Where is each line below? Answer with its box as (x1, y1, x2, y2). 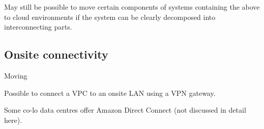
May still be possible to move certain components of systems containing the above (4, 2, 260, 12)
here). (4, 114, 22, 125)
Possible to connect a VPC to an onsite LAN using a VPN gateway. (4, 87, 216, 98)
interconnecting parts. (4, 21, 72, 32)
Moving (4, 70, 27, 81)
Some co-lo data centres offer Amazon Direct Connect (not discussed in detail (4, 105, 246, 115)
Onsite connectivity (4, 46, 108, 62)
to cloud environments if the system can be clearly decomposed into (4, 11, 216, 22)
